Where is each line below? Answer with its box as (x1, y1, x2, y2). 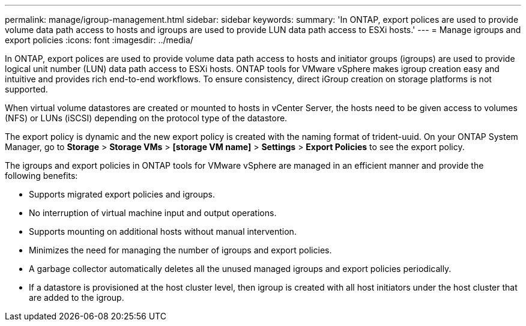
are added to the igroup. (29, 292, 124, 303)
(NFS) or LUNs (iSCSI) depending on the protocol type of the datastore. (5, 113, 288, 123)
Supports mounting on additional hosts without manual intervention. (29, 226, 297, 237)
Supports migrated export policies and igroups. (29, 189, 215, 199)
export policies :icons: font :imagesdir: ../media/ (5, 35, 193, 45)
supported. (5, 84, 48, 94)
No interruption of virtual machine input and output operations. (29, 208, 277, 218)
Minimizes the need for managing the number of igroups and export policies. (29, 245, 332, 255)
